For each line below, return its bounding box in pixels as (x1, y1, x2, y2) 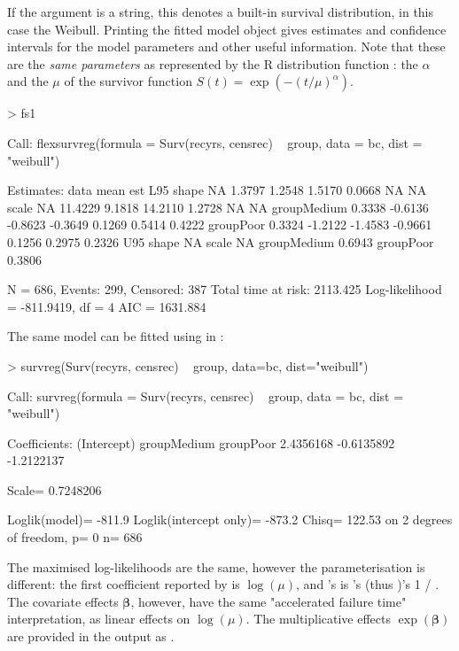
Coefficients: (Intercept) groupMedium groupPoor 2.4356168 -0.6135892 (7, 433, 395, 452)
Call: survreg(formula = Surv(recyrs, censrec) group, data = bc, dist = (7, 386, 404, 405)
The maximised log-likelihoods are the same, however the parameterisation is (7, 557, 425, 576)
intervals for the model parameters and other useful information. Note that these (7, 37, 446, 56)
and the (7, 72, 49, 90)
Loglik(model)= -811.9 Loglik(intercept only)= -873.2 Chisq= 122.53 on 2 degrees (7, 510, 453, 529)
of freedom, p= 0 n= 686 (7, 528, 143, 546)
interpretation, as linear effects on (7, 609, 191, 628)
